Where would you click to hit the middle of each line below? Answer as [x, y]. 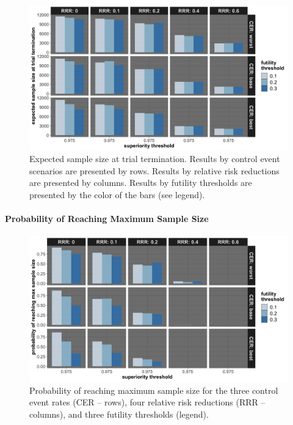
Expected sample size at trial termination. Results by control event [155, 159]
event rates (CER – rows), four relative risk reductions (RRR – [147, 402]
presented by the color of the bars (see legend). [117, 195]
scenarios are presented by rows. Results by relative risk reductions [154, 170]
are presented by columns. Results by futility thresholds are [141, 183]
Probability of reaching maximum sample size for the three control [154, 390]
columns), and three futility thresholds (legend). [119, 414]
